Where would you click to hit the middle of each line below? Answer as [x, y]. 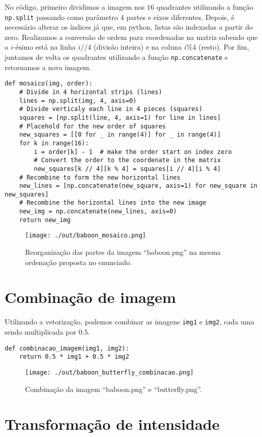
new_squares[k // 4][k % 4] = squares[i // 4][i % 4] [127, 169]
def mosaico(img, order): [49, 84]
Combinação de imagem [90, 297]
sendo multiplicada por [41, 332]
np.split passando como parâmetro [61, 17]
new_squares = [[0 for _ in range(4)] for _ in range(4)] [120, 135]
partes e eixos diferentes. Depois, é [180, 17]
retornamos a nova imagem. [48, 67]
